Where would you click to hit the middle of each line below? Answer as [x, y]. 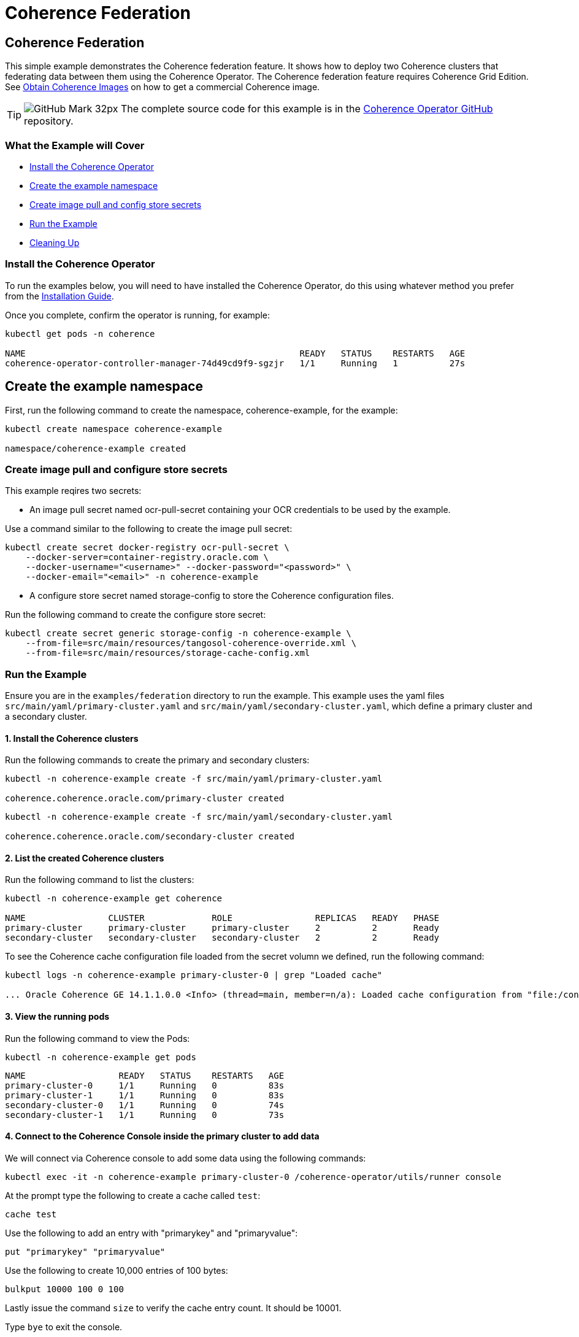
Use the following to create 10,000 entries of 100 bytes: [117, 1270]
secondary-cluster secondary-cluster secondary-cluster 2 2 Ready [222, 938]
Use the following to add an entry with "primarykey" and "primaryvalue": [151, 1233]
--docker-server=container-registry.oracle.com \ [147, 557]
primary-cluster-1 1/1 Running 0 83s [145, 1095]
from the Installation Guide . [59, 296]
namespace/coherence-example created [96, 448]
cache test [31, 1214]
